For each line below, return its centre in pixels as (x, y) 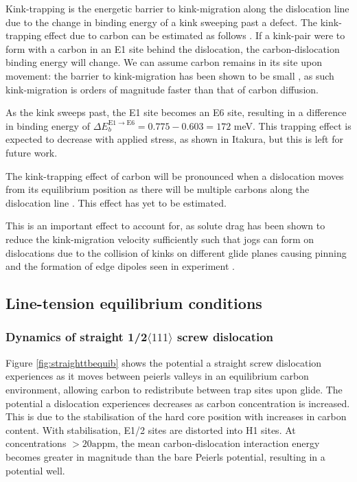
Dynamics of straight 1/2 (77, 337)
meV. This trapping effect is (292, 125)
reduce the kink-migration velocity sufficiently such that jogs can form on (160, 239)
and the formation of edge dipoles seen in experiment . (120, 266)
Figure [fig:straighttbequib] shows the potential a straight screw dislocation (164, 362)
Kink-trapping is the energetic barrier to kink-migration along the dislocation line (177, 8)
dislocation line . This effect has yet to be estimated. (116, 202)
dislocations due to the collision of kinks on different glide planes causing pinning (176, 252)
